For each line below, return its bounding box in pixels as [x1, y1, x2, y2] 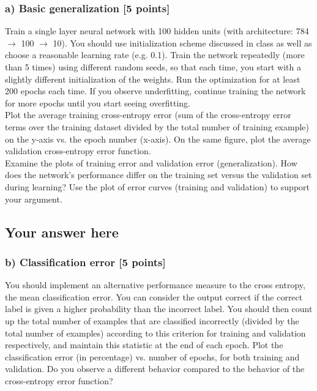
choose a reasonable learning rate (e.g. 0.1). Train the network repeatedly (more [5, 48, 305, 61]
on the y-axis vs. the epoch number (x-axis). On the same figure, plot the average [5, 132, 311, 145]
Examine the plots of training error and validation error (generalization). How [5, 156, 297, 169]
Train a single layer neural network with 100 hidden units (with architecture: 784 [5, 24, 309, 37]
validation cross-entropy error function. [5, 144, 151, 157]
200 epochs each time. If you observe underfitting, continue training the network [5, 84, 306, 97]
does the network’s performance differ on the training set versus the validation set [5, 168, 312, 181]
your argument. [5, 192, 62, 205]
